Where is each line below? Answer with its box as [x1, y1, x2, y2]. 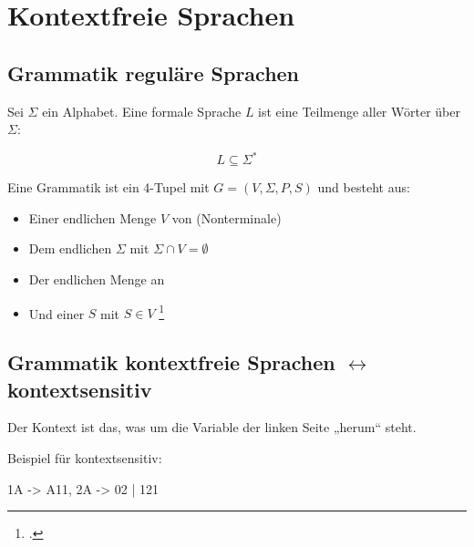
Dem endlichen [28, 239, 112, 258]
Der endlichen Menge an [28, 270, 165, 289]
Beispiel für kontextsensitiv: [7, 449, 162, 468]
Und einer [28, 304, 85, 323]
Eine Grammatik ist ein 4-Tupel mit [7, 178, 210, 197]
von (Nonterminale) [171, 208, 282, 227]
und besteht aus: [317, 178, 410, 197]
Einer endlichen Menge [28, 208, 157, 227]
